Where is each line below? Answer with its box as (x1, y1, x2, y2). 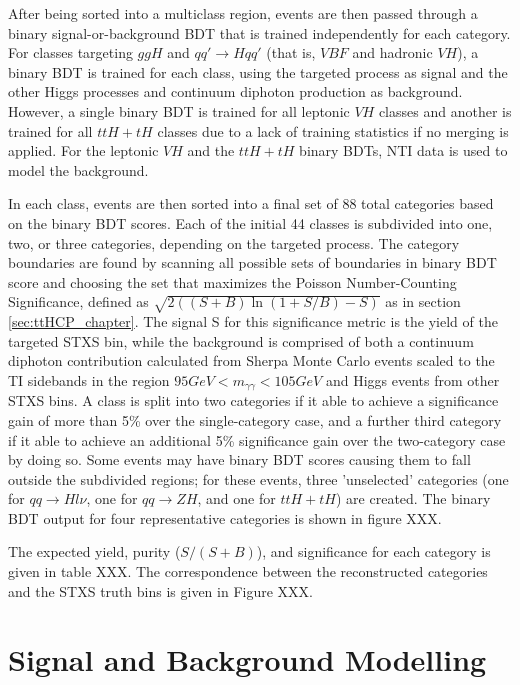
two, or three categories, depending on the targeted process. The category (8, 232, 460, 253)
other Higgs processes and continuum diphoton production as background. (8, 81, 463, 102)
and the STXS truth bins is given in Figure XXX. (8, 580, 313, 601)
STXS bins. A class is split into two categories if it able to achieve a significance (8, 390, 499, 411)
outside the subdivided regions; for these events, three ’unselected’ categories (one (8, 468, 509, 489)
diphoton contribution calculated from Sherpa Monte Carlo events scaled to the (8, 350, 495, 371)
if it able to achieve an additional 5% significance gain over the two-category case (8, 429, 506, 450)
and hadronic (352, 42, 433, 63)
